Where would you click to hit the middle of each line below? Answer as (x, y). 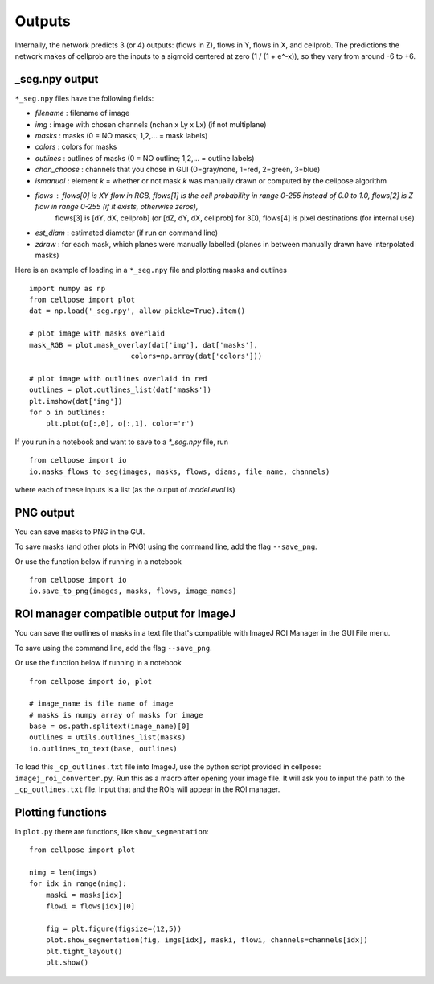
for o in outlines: (68, 412)
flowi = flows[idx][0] (90, 906)
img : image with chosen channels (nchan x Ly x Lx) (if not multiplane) (151, 124)
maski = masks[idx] (84, 895)
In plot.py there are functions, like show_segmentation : (112, 831)
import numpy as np (68, 288)
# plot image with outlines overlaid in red (119, 379)
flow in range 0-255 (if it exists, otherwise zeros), (117, 207)
